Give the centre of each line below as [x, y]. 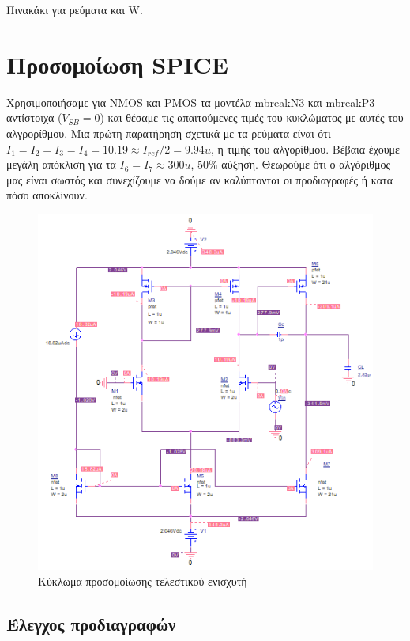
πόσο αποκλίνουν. [47, 195]
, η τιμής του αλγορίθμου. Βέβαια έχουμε [305, 148]
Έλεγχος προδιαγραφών [91, 623]
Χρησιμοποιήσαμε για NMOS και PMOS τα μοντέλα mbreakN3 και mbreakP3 [191, 102]
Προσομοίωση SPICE [117, 64]
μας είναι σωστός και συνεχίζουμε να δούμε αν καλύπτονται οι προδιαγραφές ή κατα [199, 179]
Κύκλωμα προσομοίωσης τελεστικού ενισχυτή [143, 580]
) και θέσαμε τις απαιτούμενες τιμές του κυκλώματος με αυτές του [252, 118]
